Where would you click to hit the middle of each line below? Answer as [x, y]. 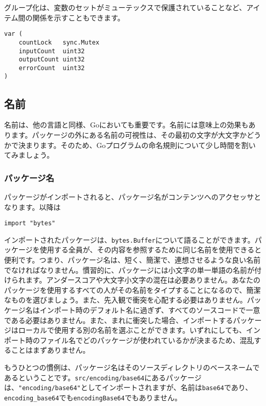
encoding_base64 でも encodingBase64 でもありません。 [93, 397]
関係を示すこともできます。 [79, 17]
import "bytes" [30, 223]
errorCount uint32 [52, 68]
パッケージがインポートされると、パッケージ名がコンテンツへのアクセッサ [129, 196]
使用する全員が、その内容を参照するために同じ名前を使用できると [151, 250]
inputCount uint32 [52, 51]
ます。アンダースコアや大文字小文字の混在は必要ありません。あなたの [143, 280]
